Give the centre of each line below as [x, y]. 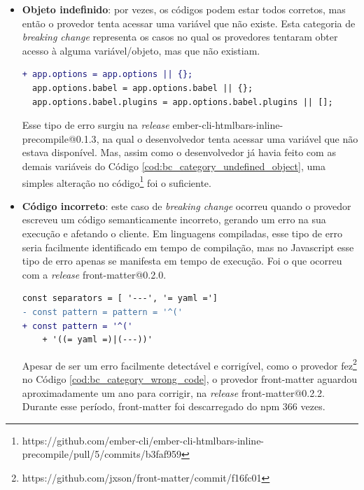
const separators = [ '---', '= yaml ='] [120, 299]
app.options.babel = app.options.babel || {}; [143, 88]
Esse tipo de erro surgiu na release [96, 125]
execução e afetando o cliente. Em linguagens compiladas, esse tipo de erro [182, 233]
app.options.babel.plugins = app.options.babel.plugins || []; [183, 102]
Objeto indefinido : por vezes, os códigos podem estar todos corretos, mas [184, 9]
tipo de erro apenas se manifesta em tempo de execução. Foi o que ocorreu [182, 261]
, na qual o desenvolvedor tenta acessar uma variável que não [227, 138]
